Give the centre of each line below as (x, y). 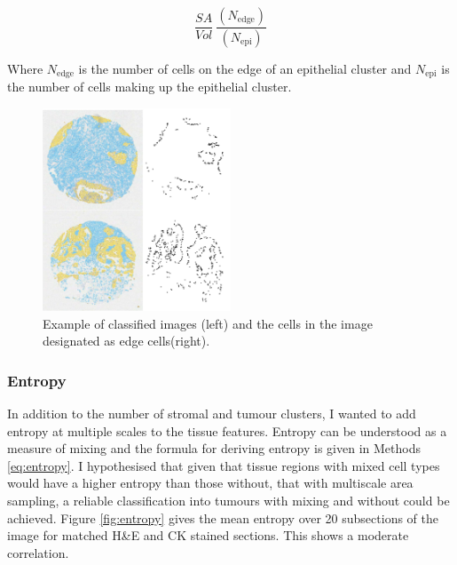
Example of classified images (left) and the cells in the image (208, 323)
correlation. (38, 552)
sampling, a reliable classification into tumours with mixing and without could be (228, 500)
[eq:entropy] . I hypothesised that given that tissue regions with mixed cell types (224, 465)
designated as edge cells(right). (126, 341)
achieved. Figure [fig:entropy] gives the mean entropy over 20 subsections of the (223, 517)
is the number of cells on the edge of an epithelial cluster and (245, 68)
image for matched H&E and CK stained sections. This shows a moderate (208, 535)
